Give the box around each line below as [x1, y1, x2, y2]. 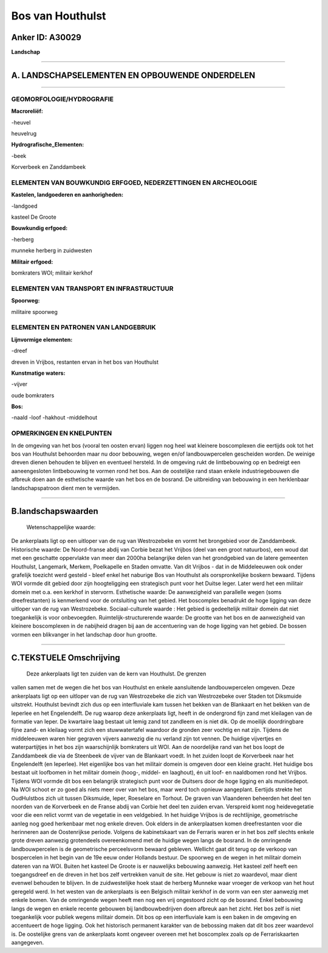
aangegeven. [11, 939, 44, 946]
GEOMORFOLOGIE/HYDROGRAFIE [11, 95, 114, 103]
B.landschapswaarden [11, 506, 98, 516]
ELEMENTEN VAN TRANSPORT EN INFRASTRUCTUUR [11, 284, 174, 293]
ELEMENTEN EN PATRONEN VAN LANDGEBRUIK [11, 323, 156, 332]
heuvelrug [11, 130, 37, 137]
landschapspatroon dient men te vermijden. [11, 484, 121, 491]
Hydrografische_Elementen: [11, 141, 84, 148]
